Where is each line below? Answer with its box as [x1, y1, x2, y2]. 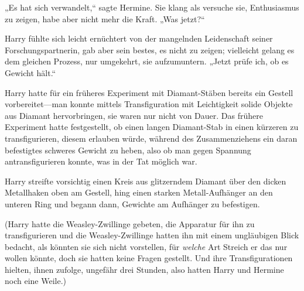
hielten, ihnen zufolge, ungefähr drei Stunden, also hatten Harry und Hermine [5, 263, 284, 275]
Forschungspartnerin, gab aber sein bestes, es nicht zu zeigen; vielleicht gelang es [5, 43, 295, 56]
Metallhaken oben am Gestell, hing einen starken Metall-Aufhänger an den [5, 186, 273, 198]
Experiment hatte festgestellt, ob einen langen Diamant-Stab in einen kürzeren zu [5, 121, 299, 133]
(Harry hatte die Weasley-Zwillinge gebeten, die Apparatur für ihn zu [5, 217, 255, 230]
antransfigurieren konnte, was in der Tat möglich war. [5, 155, 197, 167]
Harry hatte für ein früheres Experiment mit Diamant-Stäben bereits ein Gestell [5, 86, 293, 98]
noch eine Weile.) [5, 275, 66, 287]
